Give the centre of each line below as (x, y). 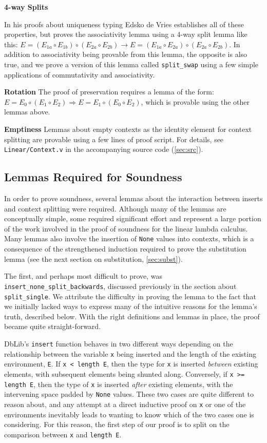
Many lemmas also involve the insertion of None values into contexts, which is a (129, 238)
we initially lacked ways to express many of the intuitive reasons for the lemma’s (131, 306)
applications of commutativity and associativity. (80, 74)
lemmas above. (27, 112)
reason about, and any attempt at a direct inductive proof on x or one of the (125, 404)
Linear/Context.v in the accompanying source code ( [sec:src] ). (104, 149)
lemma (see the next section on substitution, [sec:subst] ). (93, 258)
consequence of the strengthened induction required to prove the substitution (125, 249)
